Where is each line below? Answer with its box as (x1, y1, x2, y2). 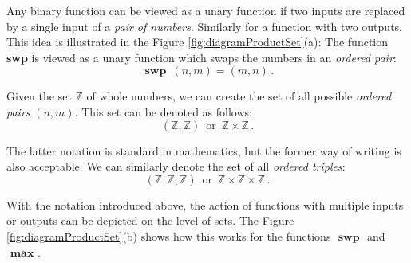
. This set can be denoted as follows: (74, 103, 252, 120)
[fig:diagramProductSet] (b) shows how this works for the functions (6, 227, 331, 244)
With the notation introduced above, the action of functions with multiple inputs (6, 196, 404, 213)
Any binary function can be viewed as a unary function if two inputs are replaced (6, 2, 405, 18)
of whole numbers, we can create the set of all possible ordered (86, 88, 392, 104)
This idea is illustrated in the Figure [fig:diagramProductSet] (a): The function (6, 33, 389, 50)
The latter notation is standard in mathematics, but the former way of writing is (6, 142, 401, 159)
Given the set (6, 88, 72, 104)
